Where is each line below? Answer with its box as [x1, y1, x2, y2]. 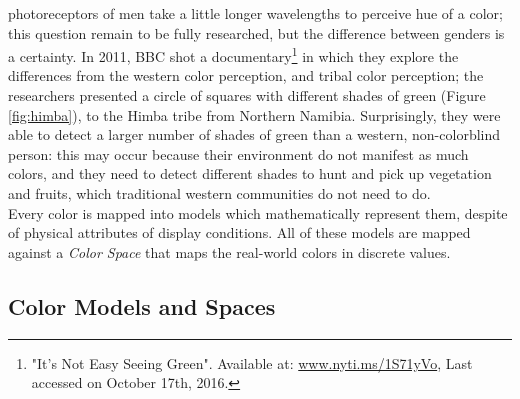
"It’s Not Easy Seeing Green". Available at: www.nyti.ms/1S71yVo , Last [31, 352, 473, 373]
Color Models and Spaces [8, 290, 276, 321]
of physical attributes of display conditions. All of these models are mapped [8, 222, 471, 243]
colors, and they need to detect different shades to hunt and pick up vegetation [8, 163, 492, 184]
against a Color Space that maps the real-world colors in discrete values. [8, 241, 451, 262]
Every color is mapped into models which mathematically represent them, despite [8, 202, 508, 223]
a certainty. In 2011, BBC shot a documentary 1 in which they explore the [8, 43, 459, 66]
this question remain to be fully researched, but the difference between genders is [8, 22, 505, 43]
